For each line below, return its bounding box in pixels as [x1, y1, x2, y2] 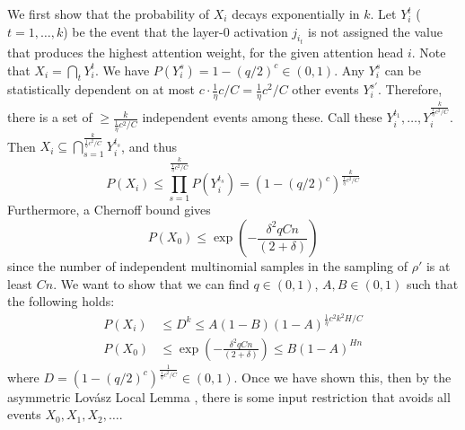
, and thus [121, 136, 177, 155]
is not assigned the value [308, 22, 443, 40]
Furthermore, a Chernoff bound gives [7, 200, 211, 219]
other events [292, 80, 359, 99]
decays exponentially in [232, 4, 360, 22]
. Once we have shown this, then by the [233, 367, 452, 386]
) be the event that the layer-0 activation [63, 22, 288, 40]
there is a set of [7, 108, 92, 127]
